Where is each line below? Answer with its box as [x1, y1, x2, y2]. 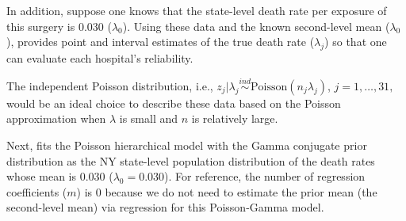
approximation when [6, 110, 106, 127]
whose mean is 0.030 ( [6, 168, 113, 185]
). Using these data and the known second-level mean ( [122, 17, 390, 34]
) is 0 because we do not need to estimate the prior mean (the [76, 183, 377, 200]
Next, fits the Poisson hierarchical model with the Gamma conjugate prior [6, 136, 367, 153]
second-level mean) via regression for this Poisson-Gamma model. [6, 199, 324, 215]
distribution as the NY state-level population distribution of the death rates [6, 152, 375, 169]
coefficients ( [6, 183, 67, 200]
